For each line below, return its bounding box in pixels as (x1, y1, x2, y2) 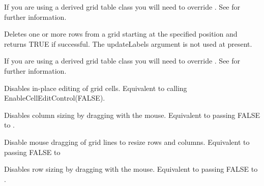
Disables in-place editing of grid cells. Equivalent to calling (4, 82, 187, 93)
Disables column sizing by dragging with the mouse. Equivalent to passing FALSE (4, 109, 260, 120)
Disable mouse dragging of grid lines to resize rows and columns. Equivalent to (4, 136, 250, 147)
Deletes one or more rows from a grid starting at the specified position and (4, 28, 238, 39)
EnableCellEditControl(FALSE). (4, 92, 105, 103)
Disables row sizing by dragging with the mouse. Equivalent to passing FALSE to (4, 164, 258, 174)
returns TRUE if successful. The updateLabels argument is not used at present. (4, 38, 252, 49)
